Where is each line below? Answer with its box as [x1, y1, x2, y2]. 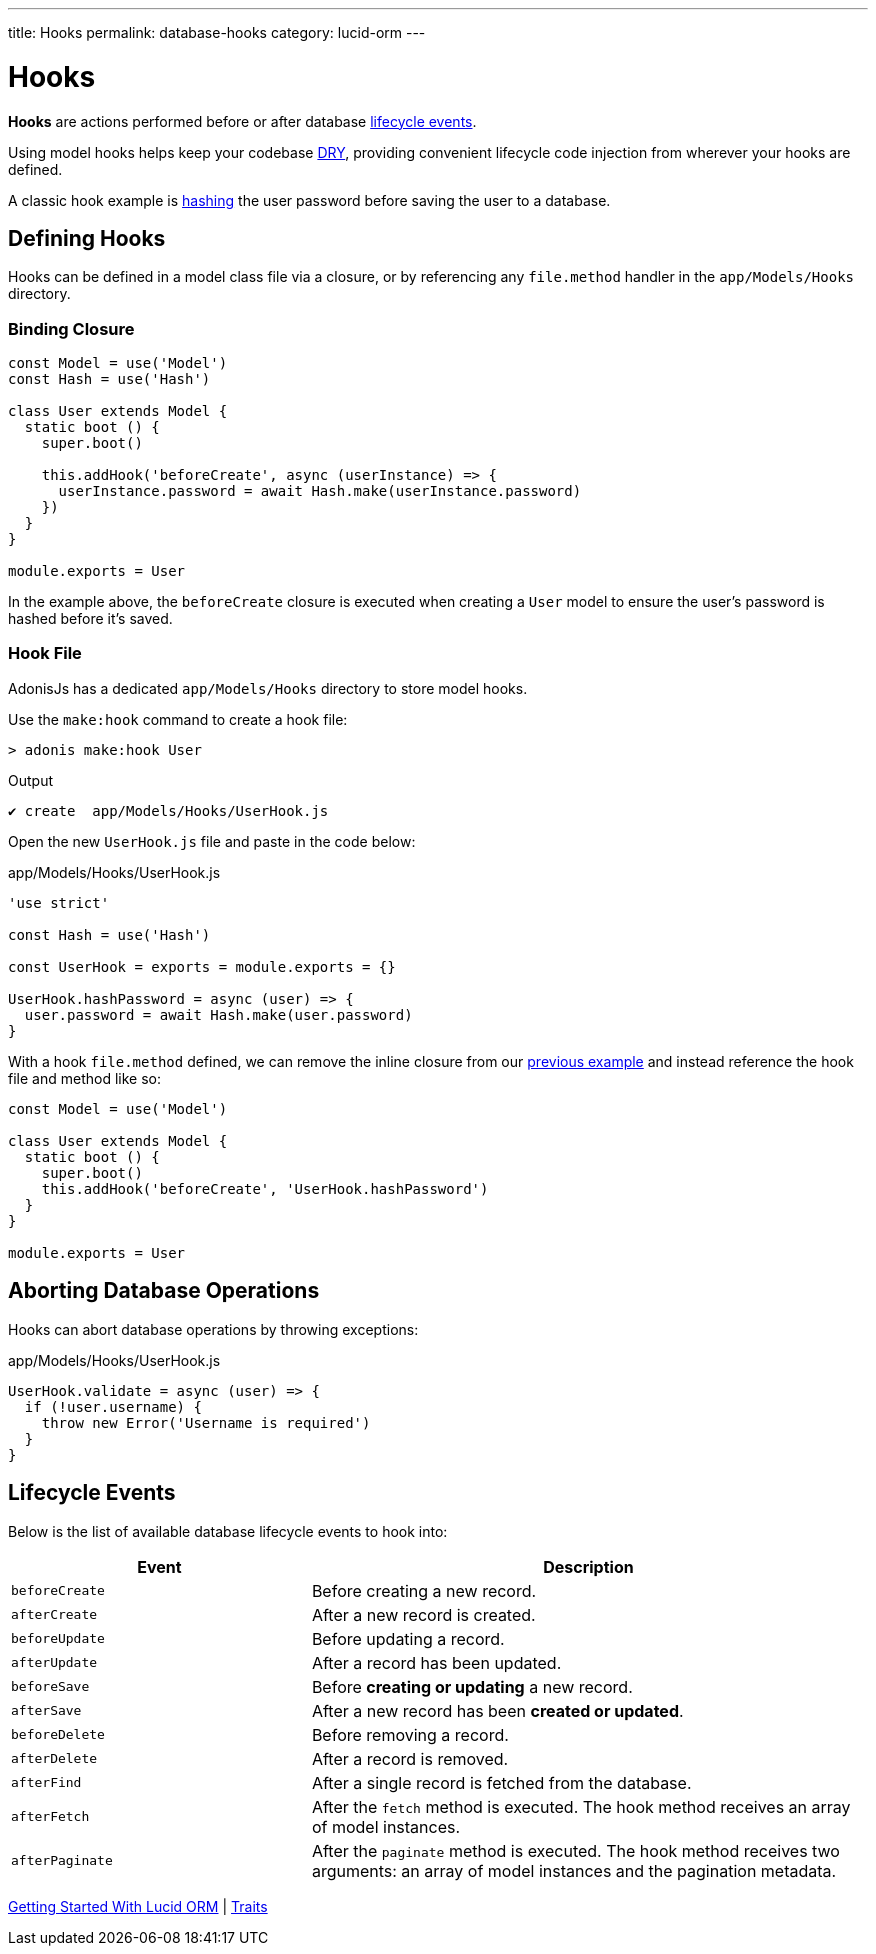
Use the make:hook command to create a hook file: [8, 710, 348, 728]
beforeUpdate [11, 1631, 105, 1647]
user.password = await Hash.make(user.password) [24, 1006, 413, 1023]
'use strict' [8, 894, 110, 911]
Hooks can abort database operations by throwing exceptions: [8, 1320, 419, 1338]
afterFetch [11, 1809, 90, 1825]
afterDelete [11, 1751, 98, 1767]
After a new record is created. [311, 1604, 536, 1625]
